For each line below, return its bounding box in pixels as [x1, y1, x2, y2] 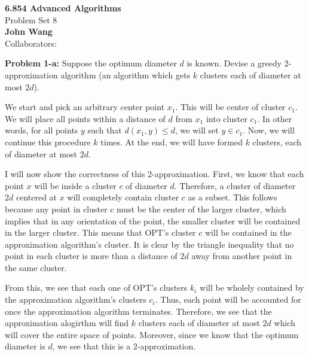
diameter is [5, 340, 45, 352]
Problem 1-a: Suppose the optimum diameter [5, 57, 177, 69]
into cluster [206, 112, 247, 124]
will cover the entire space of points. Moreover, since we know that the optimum [5, 328, 299, 340]
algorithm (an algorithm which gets [60, 68, 191, 81]
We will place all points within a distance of [5, 112, 166, 124]
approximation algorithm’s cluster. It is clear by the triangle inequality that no [5, 238, 294, 250]
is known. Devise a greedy [186, 57, 282, 69]
